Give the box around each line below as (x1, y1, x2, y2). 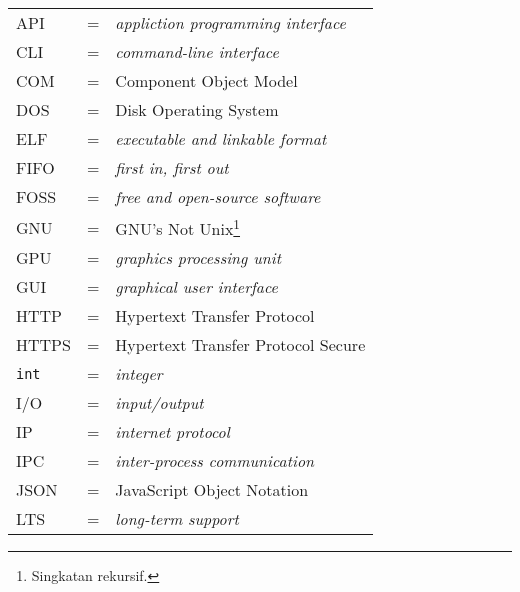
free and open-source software (115, 185, 321, 208)
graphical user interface (115, 275, 278, 299)
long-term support (115, 507, 239, 531)
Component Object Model (115, 69, 298, 92)
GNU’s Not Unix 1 (115, 214, 241, 241)
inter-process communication (115, 449, 315, 473)
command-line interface (115, 40, 279, 63)
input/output (115, 391, 204, 415)
